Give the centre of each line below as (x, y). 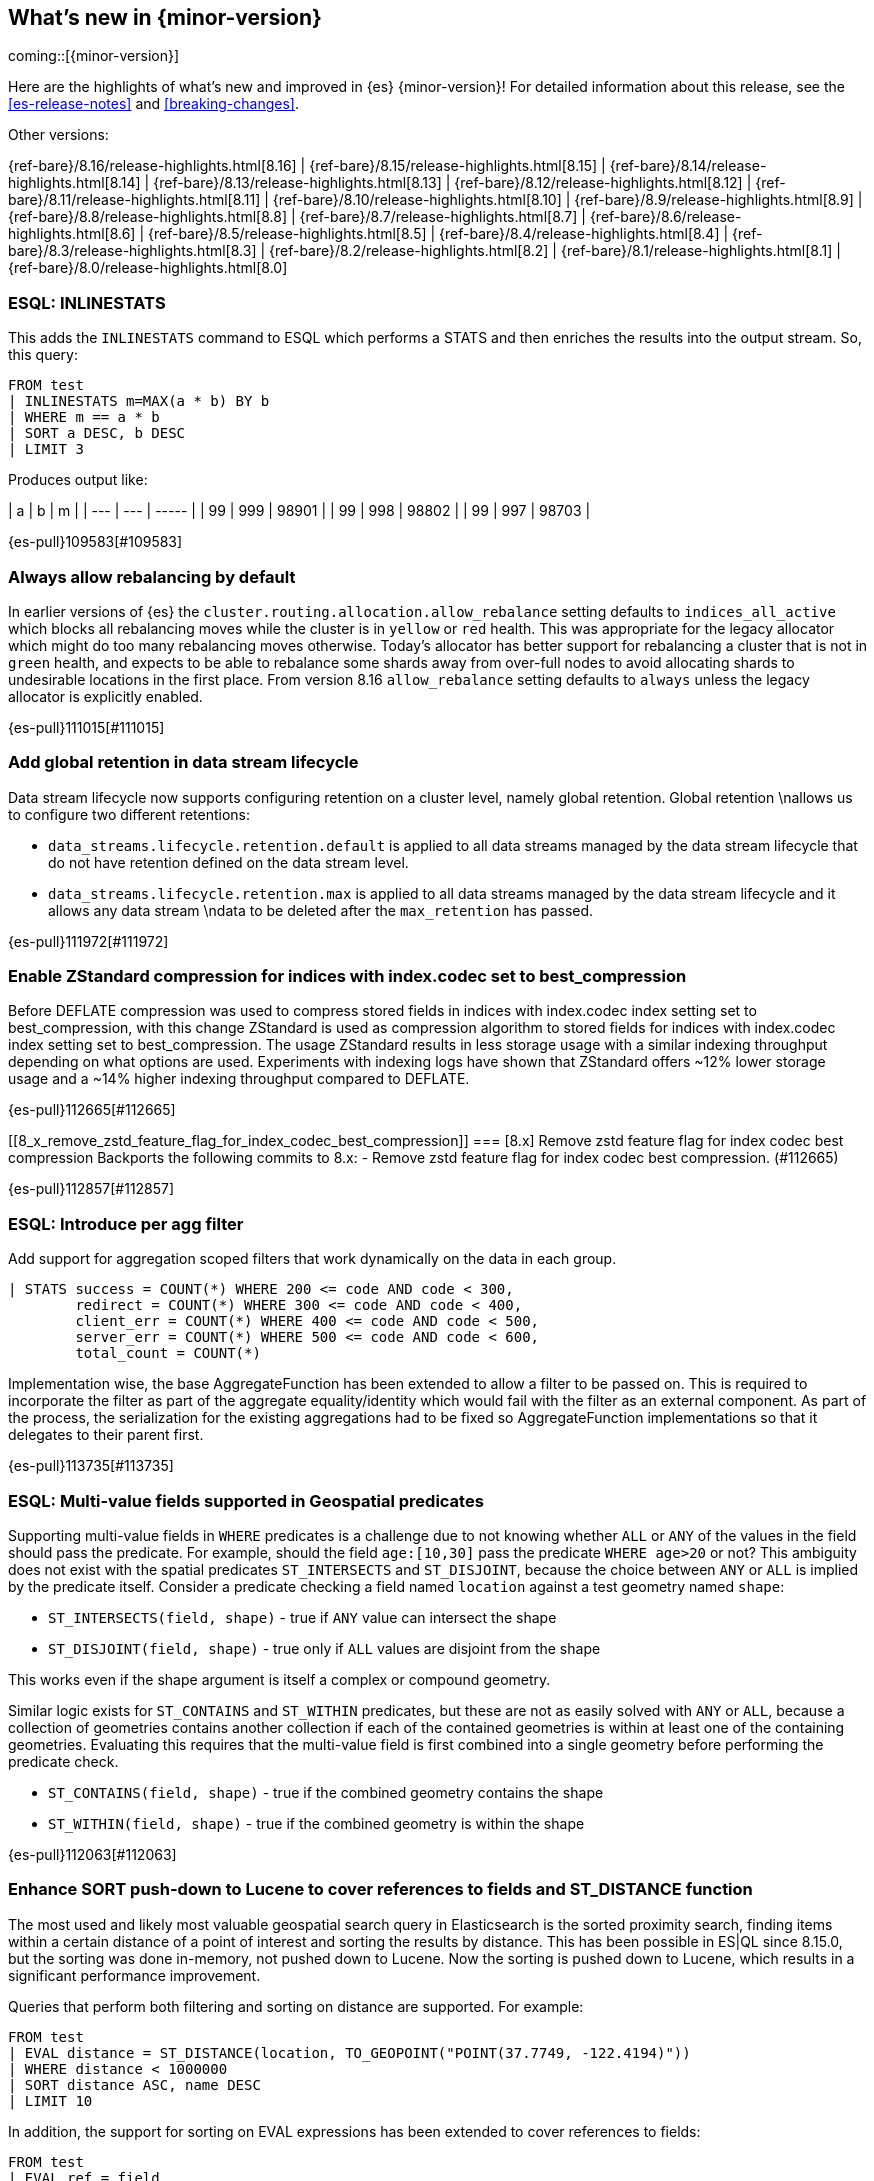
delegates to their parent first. (106, 1435)
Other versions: (58, 135)
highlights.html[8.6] (72, 234)
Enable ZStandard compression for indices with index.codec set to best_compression (347, 976)
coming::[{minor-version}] (94, 56)
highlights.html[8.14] (74, 183)
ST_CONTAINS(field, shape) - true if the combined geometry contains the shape (326, 1792)
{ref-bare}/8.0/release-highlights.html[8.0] (148, 268)
